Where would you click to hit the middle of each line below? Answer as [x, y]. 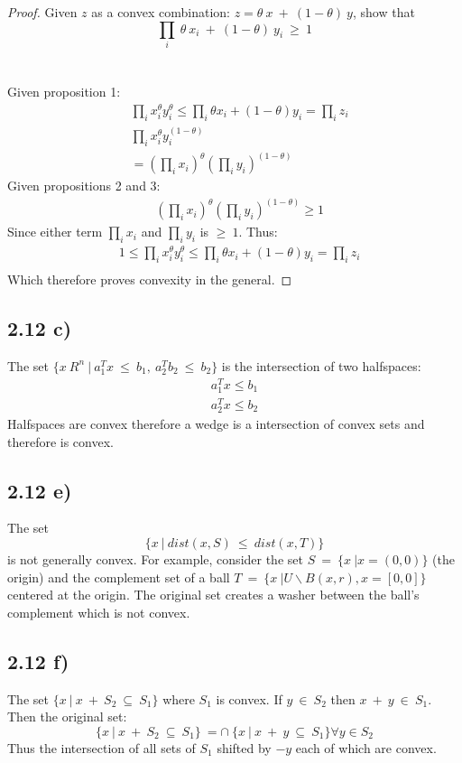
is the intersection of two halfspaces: [321, 365]
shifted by [244, 747]
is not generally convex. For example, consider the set [155, 559]
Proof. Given [42, 12]
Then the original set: [67, 716]
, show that [383, 12]
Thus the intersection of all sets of [102, 747]
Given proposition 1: [64, 92]
